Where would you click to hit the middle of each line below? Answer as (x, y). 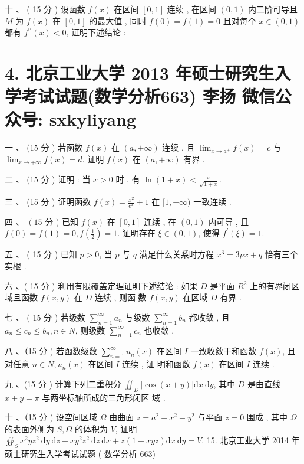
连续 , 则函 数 (120, 297)
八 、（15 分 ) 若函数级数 (51, 351)
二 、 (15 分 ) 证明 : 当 (48, 179)
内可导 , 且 (229, 221)
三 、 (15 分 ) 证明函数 (48, 202)
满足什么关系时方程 (176, 254)
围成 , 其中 (267, 417)
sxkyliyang (92, 119)
